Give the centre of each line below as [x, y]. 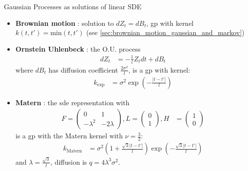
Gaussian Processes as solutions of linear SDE [73, 6]
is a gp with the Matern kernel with [69, 136]
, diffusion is [69, 161]
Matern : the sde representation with [72, 102]
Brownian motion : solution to [65, 23]
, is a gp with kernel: [159, 69]
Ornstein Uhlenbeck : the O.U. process [78, 48]
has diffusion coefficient [83, 69]
